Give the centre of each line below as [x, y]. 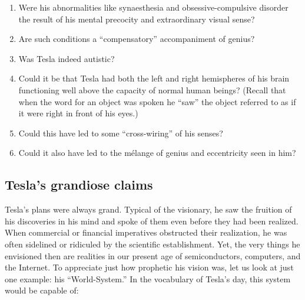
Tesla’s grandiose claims [79, 185]
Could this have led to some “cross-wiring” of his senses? [121, 133]
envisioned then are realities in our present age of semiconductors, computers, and [153, 255]
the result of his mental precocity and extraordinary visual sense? [137, 19]
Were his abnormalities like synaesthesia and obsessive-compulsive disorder [153, 7]
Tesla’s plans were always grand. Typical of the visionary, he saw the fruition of [148, 209]
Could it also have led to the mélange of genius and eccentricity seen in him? [157, 153]
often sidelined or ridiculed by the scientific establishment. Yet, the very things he [152, 244]
